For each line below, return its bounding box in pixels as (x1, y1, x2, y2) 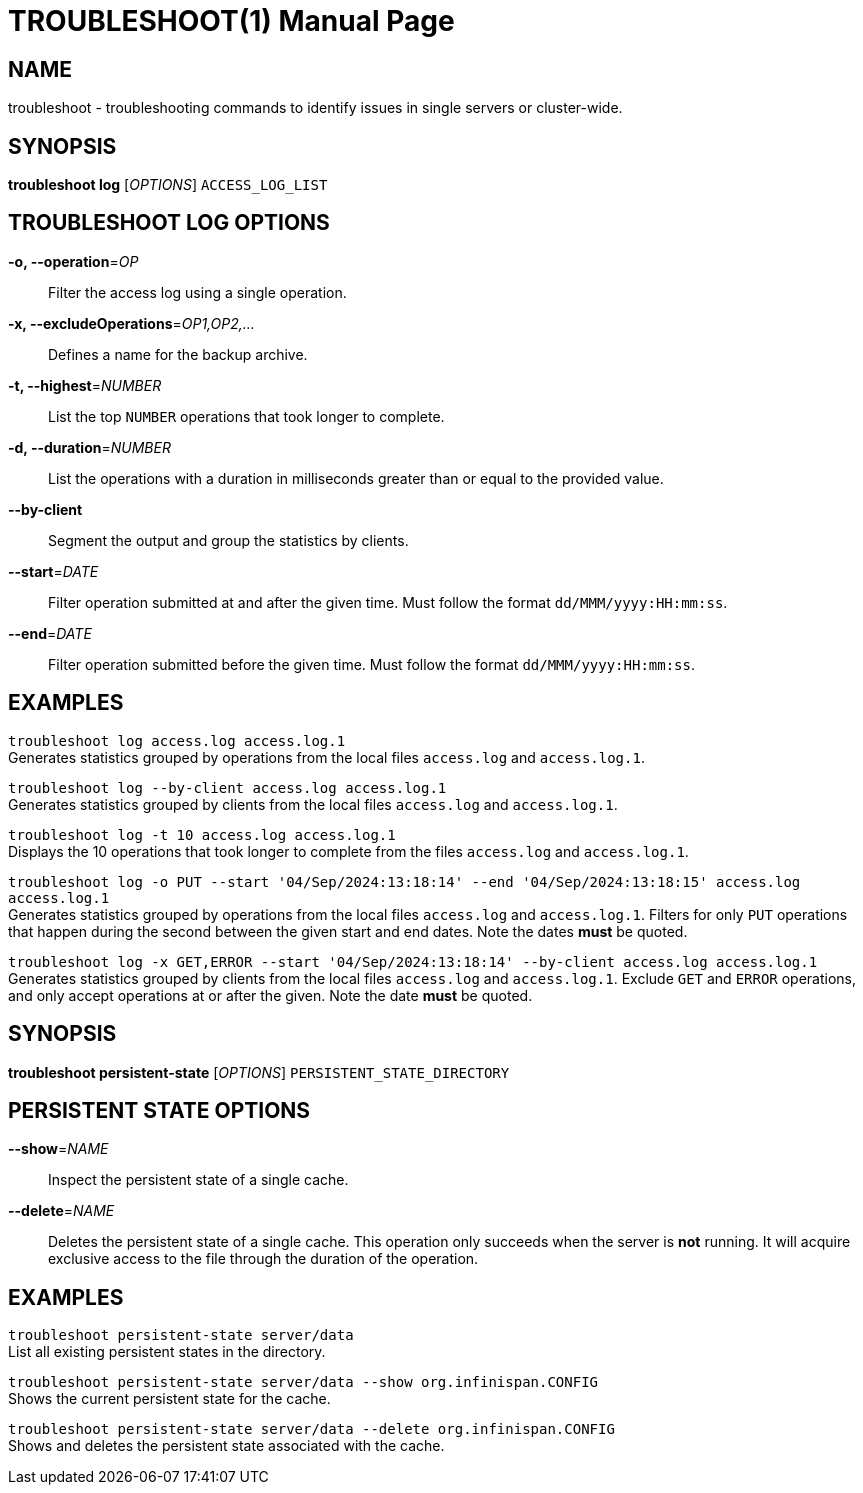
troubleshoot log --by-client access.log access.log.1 (8, 779, 447, 796)
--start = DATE (8, 562, 99, 580)
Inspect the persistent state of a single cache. (48, 1171, 349, 1189)
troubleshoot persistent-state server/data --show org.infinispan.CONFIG (8, 1374, 599, 1391)
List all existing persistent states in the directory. (8, 1343, 326, 1361)
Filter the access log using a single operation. (48, 283, 347, 301)
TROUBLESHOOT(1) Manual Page (8, 4, 455, 38)
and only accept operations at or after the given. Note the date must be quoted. (8, 986, 533, 1004)
